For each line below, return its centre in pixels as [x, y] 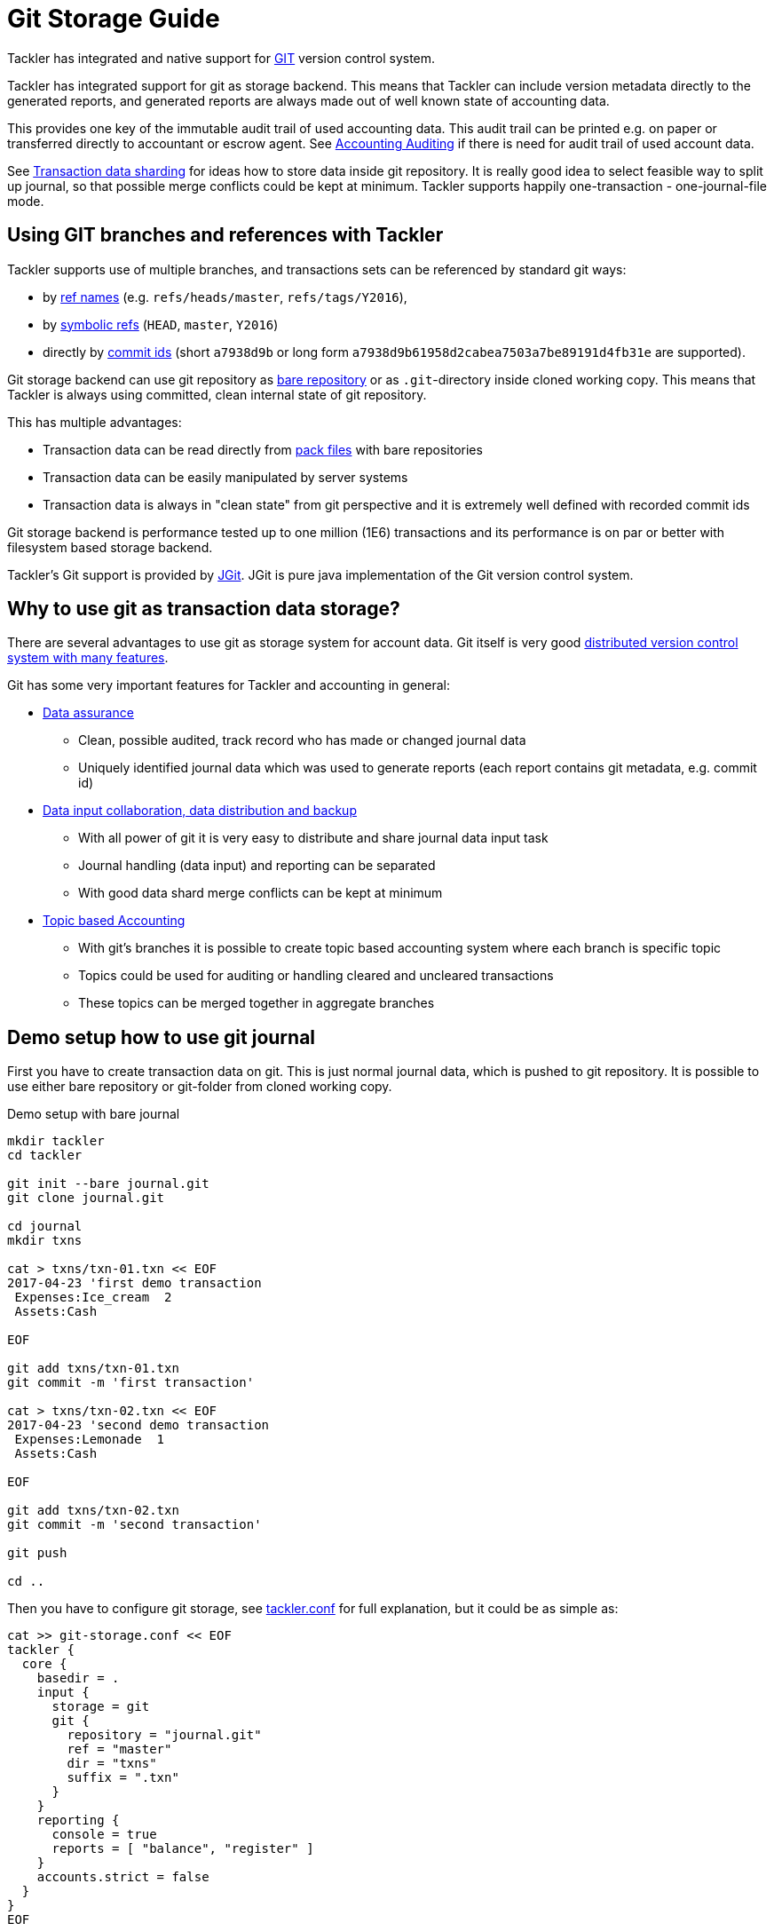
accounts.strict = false [123, 1877]
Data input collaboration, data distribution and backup [200, 811]
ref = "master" [119, 1749]
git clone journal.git [86, 1198]
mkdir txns [45, 1241]
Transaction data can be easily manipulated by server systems [225, 477]
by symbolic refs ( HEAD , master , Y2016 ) [161, 324]
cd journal [45, 1227]
